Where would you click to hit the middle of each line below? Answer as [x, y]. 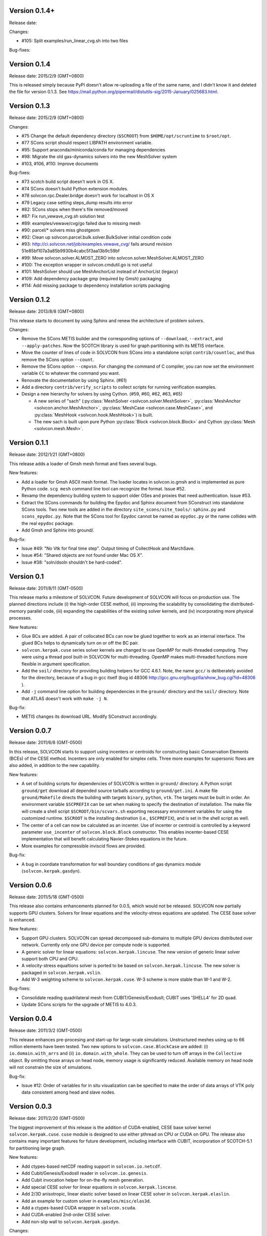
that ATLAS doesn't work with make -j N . [65, 698]
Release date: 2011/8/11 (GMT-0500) [46, 588]
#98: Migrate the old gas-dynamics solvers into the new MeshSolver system [99, 157]
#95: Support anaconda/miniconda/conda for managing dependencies [93, 150]
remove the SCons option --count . [58, 359]
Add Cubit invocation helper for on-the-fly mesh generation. [83, 1180]
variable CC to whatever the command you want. [71, 373]
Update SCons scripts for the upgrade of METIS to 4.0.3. [79, 1005]
